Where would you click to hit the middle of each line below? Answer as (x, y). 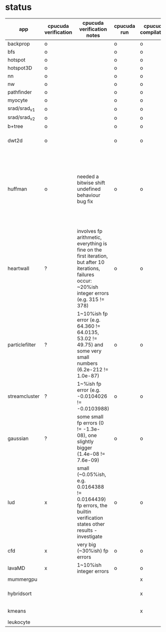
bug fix (85, 202)
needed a (88, 177)
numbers (87, 363)
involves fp (90, 231)
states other (91, 524)
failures (86, 275)
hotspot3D (20, 68)
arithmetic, (89, 237)
